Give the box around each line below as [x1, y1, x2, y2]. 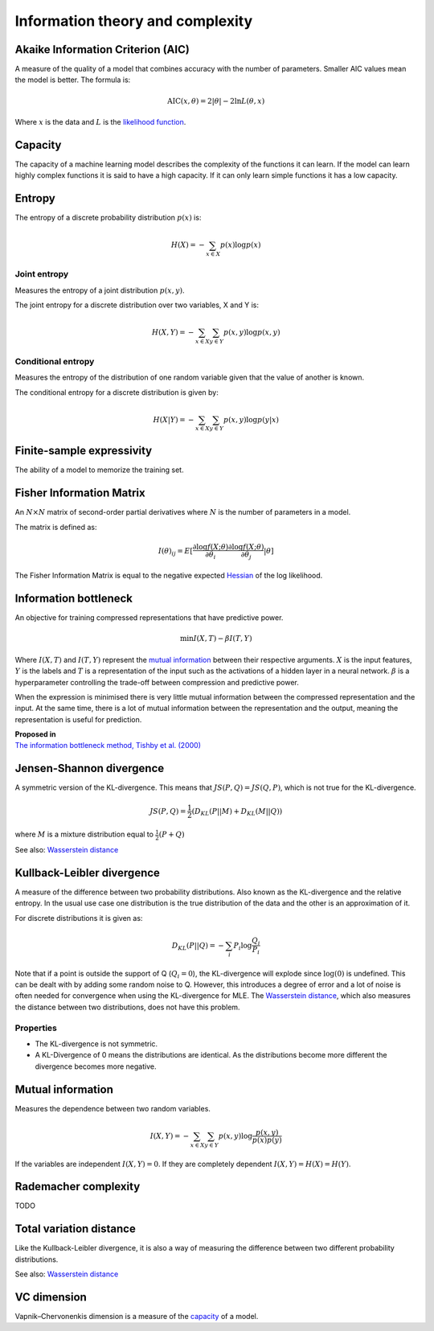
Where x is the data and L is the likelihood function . [14, 117, 186, 127]
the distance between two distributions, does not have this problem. [14, 1002, 240, 1012]
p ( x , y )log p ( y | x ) [223, 415, 280, 424]
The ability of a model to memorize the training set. [14, 465, 184, 474]
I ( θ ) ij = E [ [158, 547, 193, 557]
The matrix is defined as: [14, 522, 97, 532]
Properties [14, 1022, 58, 1033]
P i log [233, 941, 252, 952]
